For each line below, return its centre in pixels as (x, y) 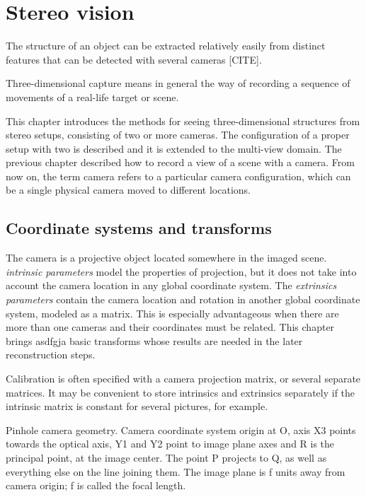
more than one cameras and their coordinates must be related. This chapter (170, 327)
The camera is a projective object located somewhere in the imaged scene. (166, 258)
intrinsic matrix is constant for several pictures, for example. (137, 406)
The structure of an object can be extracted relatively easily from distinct (166, 46)
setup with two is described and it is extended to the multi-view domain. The (174, 148)
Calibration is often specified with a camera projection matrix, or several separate (183, 379)
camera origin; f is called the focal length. (96, 485)
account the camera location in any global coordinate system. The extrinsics (171, 285)
